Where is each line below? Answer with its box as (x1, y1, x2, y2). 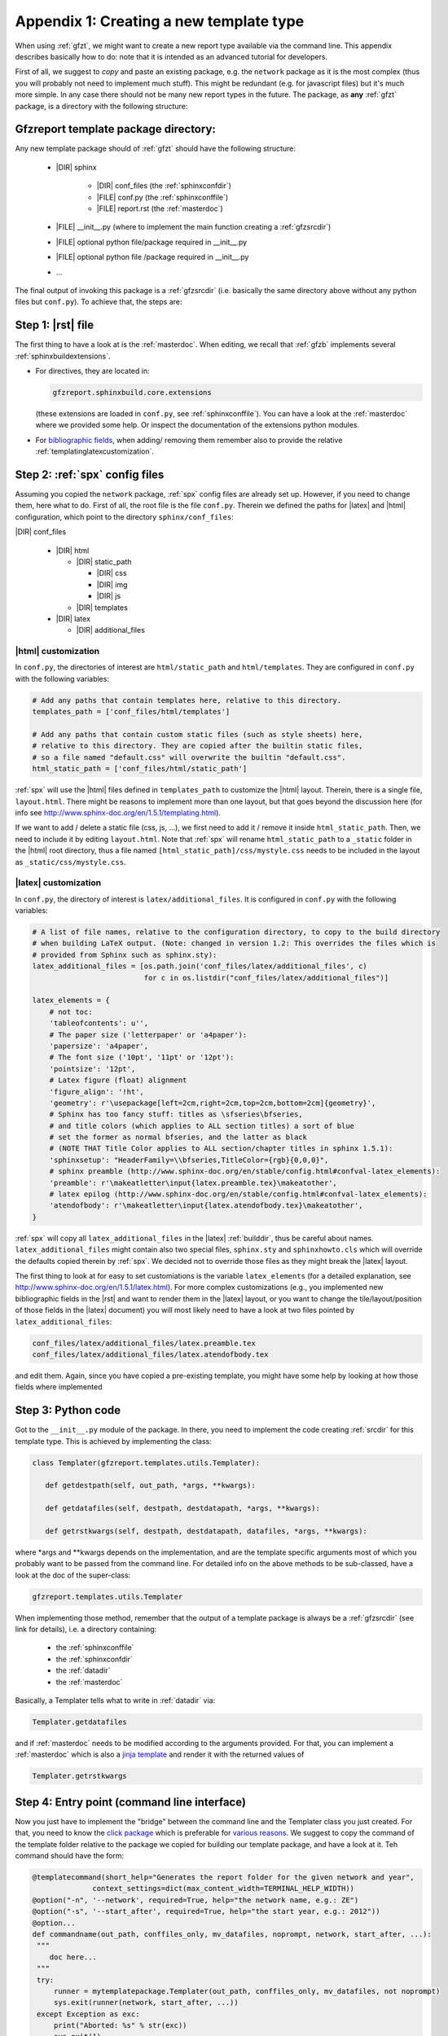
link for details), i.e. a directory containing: (15, 1625, 157, 1635)
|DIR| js (96, 591, 121, 601)
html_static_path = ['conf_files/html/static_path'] (32, 764, 248, 774)
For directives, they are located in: (35, 366, 150, 375)
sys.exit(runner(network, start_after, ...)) (53, 1998, 239, 2007)
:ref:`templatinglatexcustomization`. (35, 446, 155, 456)
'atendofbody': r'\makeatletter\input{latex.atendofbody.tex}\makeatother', (49, 1201, 363, 1210)
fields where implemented (15, 1382, 103, 1392)
